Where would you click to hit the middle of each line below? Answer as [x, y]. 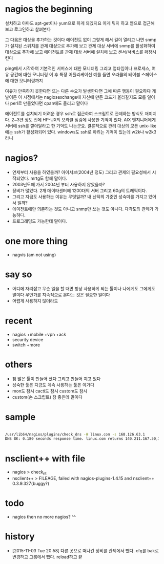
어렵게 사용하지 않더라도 [35, 301]
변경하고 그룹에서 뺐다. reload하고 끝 [47, 557]
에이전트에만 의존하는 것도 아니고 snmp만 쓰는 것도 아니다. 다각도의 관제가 [83, 209]
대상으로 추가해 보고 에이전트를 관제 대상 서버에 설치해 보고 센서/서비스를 [74, 52]
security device [28, 339]
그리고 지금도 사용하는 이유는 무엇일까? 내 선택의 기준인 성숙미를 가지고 [80, 196]
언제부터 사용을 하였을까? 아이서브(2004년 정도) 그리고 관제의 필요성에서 [82, 172]
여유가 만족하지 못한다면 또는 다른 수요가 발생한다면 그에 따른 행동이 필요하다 [78, 91]
